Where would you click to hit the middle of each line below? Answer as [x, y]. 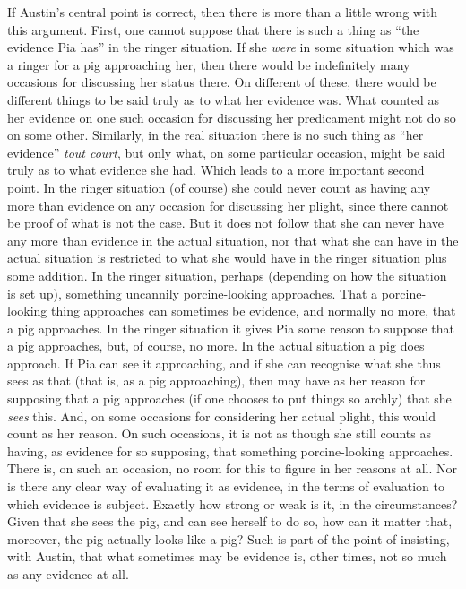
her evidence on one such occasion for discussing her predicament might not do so [232, 117]
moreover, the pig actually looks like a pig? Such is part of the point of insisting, [229, 538]
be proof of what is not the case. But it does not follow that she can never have [226, 223]
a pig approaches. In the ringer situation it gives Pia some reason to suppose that [231, 328]
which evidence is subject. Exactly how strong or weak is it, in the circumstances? [233, 503]
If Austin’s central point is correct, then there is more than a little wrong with [223, 12]
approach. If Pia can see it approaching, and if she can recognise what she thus [224, 363]
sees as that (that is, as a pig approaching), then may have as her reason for [216, 381]
